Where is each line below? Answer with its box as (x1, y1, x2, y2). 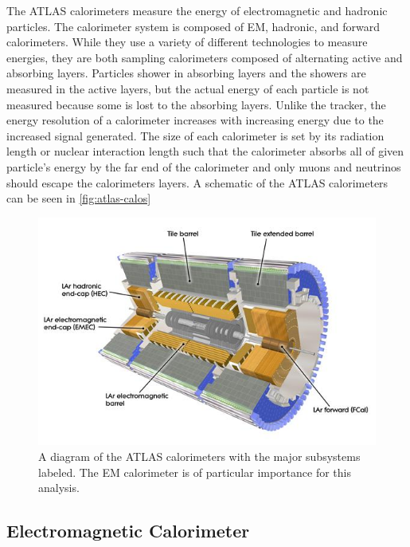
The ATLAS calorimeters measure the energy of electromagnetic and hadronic (6, 2, 388, 18)
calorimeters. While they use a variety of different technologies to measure (6, 33, 368, 50)
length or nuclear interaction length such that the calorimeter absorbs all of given (6, 143, 404, 159)
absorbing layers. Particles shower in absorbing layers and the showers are (6, 65, 366, 81)
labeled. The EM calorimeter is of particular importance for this (38, 463, 351, 480)
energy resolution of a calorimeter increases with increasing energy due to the (6, 112, 384, 128)
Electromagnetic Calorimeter (6, 518, 250, 543)
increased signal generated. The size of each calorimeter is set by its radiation (6, 127, 385, 144)
